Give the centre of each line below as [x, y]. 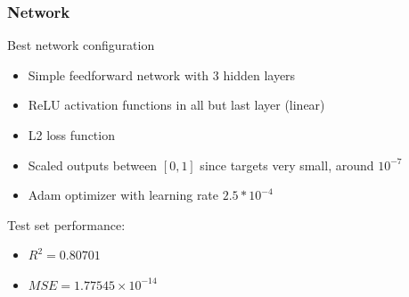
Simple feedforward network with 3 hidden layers [162, 74]
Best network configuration [81, 45]
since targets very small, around [287, 165]
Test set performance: [66, 224]
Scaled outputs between [93, 165]
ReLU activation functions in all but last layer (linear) [176, 105]
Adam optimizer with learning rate [123, 195]
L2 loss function [71, 135]
